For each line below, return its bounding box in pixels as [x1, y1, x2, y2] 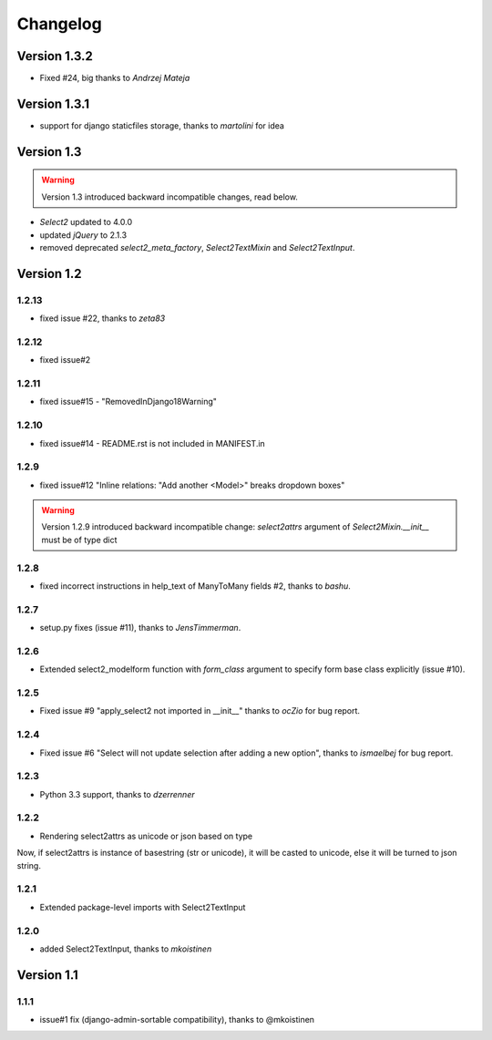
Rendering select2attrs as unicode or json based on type [39, 830, 253, 841]
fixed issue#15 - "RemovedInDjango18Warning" [39, 396, 218, 407]
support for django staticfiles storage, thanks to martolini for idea [39, 119, 284, 131]
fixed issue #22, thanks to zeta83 [39, 313, 166, 324]
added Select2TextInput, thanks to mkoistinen [39, 943, 212, 954]
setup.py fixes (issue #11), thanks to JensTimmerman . [39, 623, 241, 633]
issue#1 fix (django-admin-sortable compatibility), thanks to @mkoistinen [39, 1014, 314, 1025]
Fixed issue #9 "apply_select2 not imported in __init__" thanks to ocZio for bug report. [39, 705, 360, 716]
